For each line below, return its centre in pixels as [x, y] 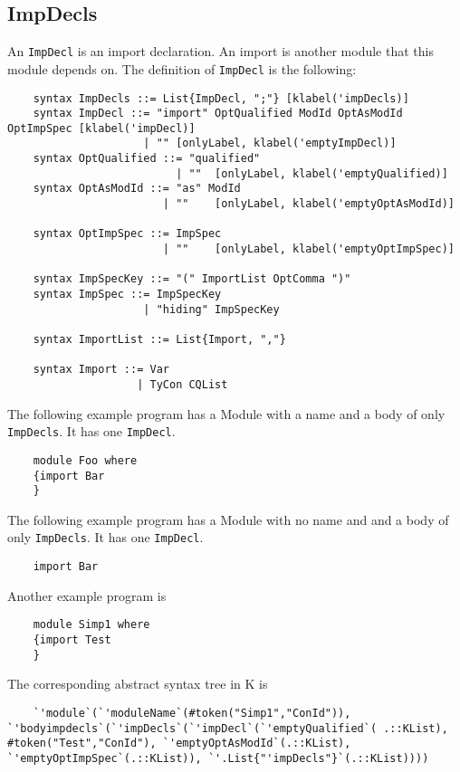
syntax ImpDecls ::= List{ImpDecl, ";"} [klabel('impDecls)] [221, 98]
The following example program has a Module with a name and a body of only [226, 413]
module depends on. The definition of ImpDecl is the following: [182, 68]
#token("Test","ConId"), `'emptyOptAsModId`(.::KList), [179, 743]
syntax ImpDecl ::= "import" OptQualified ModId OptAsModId [218, 114]
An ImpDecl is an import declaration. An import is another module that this [220, 51]
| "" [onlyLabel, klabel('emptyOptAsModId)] [308, 204]
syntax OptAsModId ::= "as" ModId [137, 189]
